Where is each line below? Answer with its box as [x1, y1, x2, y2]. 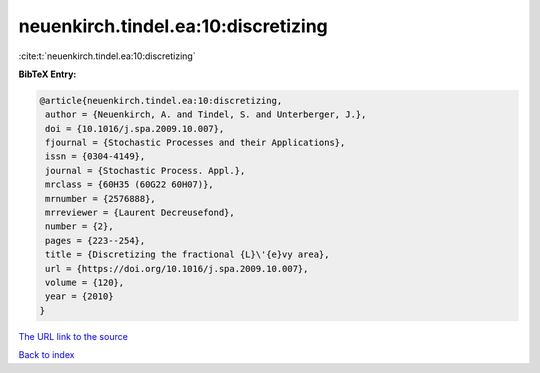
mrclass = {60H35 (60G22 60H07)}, [45, 179, 214, 190]
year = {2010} [45, 291, 114, 302]
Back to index [18, 349, 75, 361]
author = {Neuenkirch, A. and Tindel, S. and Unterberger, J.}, [45, 109, 367, 120]
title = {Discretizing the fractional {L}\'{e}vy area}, [45, 249, 330, 260]
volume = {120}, [45, 277, 125, 288]
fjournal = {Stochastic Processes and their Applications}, [45, 137, 346, 149]
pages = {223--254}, [45, 235, 146, 246]
